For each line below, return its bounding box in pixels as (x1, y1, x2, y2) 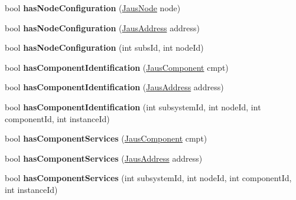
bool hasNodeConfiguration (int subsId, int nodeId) (5, 41, 204, 54)
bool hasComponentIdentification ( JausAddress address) (5, 81, 224, 93)
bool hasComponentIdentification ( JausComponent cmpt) (5, 61, 229, 73)
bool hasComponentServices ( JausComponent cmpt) (5, 132, 207, 145)
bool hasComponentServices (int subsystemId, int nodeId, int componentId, (5, 172, 292, 184)
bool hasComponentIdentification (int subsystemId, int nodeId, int (5, 100, 261, 113)
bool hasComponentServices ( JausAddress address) (5, 152, 203, 164)
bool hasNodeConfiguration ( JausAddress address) (5, 21, 200, 34)
